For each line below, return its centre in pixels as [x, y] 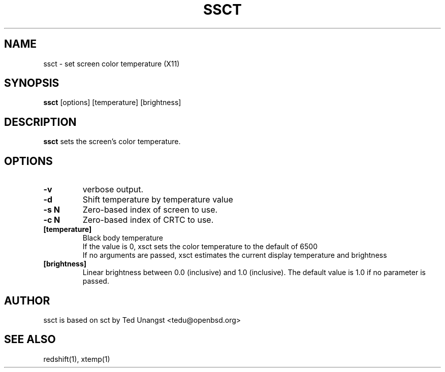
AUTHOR [27, 300]
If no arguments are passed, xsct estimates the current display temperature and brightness [235, 255]
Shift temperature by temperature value [158, 200]
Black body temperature [123, 238]
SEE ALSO [30, 340]
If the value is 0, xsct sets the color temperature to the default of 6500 [200, 247]
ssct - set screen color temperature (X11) [112, 63]
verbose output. [113, 190]
